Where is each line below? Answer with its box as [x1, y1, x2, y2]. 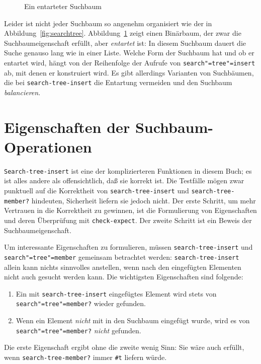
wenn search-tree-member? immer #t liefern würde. [4, 351, 167, 362]
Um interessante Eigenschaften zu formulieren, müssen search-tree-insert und [4, 242, 253, 252]
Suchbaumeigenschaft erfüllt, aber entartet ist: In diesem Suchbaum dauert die [4, 37, 246, 48]
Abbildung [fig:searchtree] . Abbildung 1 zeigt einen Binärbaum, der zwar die [4, 28, 241, 38]
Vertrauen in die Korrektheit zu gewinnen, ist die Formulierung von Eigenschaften [4, 205, 257, 215]
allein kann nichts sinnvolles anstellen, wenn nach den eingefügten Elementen [4, 261, 241, 272]
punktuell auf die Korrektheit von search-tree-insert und [4, 185, 189, 196]
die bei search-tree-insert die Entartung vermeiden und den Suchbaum [4, 77, 232, 88]
